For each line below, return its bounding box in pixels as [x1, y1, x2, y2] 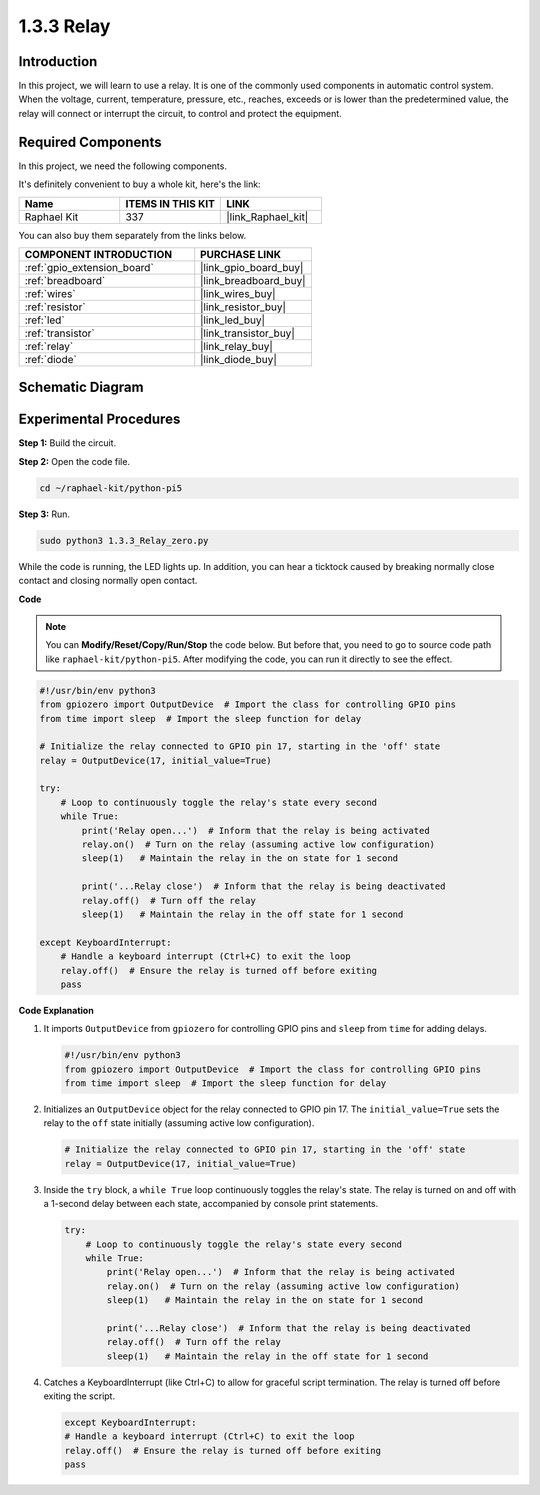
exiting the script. [43, 1390, 115, 1402]
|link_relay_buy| [200, 339, 274, 353]
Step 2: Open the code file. [18, 455, 130, 467]
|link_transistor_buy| [200, 326, 295, 340]
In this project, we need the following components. [18, 160, 227, 172]
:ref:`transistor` [24, 326, 95, 340]
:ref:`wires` [24, 286, 76, 300]
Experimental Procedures [18, 411, 181, 428]
